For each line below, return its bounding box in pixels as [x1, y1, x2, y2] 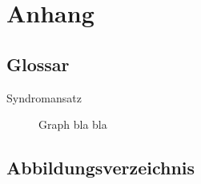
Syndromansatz [6, 89, 82, 106]
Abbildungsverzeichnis [6, 155, 195, 180]
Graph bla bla [38, 116, 107, 133]
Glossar [6, 51, 70, 76]
